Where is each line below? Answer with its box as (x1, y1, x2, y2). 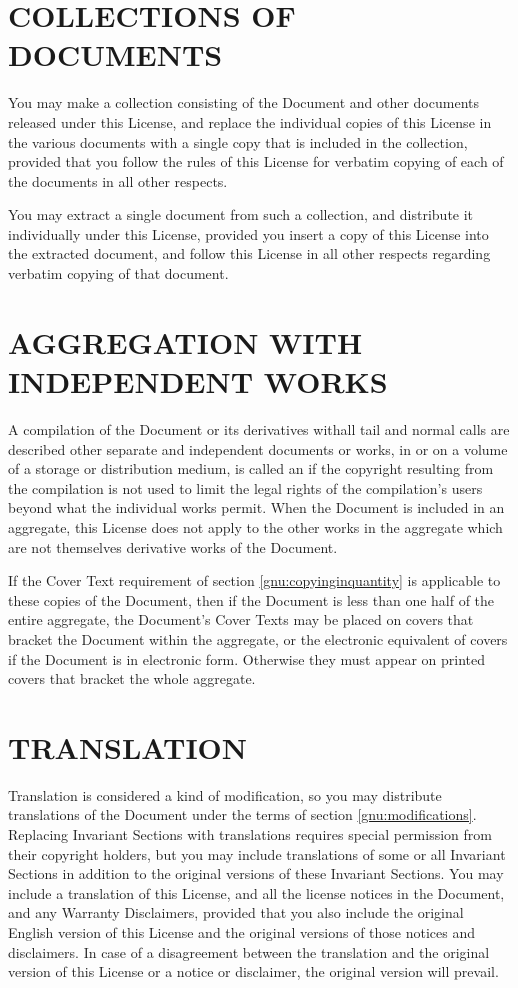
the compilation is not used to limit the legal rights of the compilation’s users (8, 477, 483, 498)
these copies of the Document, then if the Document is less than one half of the (8, 589, 495, 610)
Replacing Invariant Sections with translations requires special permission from (8, 824, 492, 844)
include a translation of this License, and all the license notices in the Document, (8, 882, 505, 903)
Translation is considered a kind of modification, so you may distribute (8, 784, 442, 805)
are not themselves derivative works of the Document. (8, 536, 338, 557)
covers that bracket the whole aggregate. (8, 668, 256, 689)
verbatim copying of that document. (8, 263, 229, 284)
